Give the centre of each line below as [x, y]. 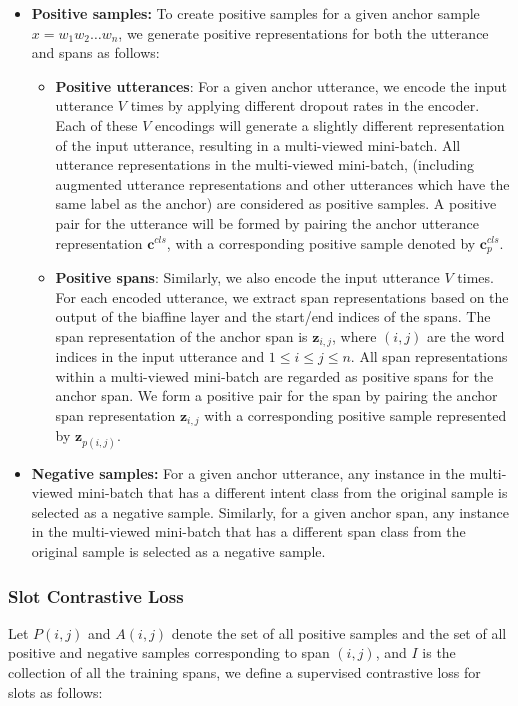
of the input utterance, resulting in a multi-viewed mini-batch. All [258, 144]
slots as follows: [55, 691]
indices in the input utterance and [160, 356]
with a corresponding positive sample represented [355, 415]
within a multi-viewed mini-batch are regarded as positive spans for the [274, 375]
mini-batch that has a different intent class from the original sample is [292, 492]
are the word [466, 335]
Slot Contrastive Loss [96, 595]
